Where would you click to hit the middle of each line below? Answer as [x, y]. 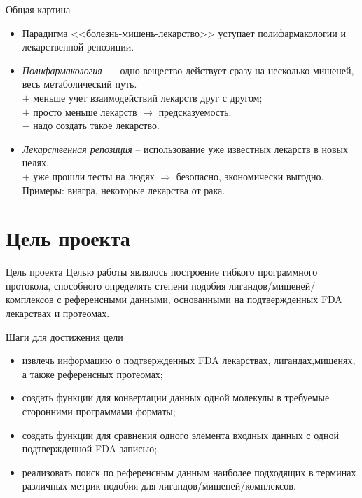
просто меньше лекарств [85, 111]
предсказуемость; [195, 111]
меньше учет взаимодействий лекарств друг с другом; [148, 97]
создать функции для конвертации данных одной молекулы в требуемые [176, 397]
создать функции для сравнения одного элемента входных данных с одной [180, 435]
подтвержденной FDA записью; [90, 449]
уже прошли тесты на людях [94, 176]
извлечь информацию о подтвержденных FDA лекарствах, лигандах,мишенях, [189, 360]
